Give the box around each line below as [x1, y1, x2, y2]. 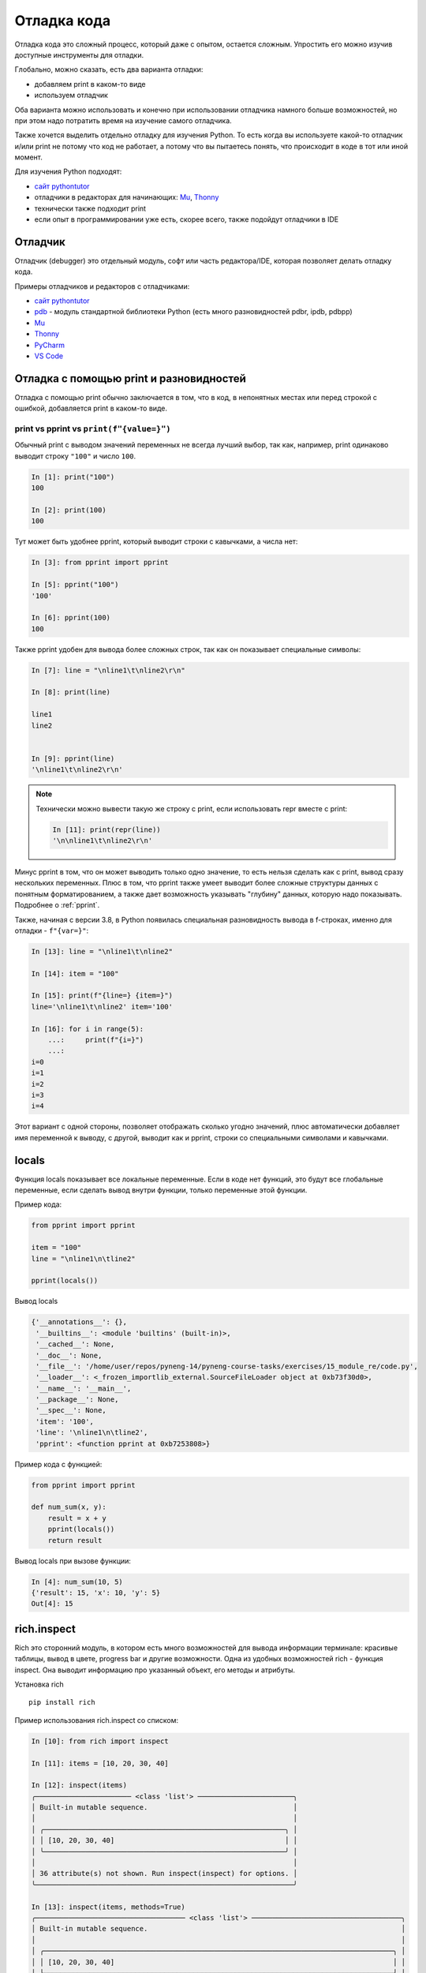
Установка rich [14, 1679, 65, 1689]
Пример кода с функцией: [14, 1459, 103, 1469]
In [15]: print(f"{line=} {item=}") [31, 991, 174, 1000]
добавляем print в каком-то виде [34, 79, 146, 88]
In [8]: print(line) [31, 687, 110, 697]
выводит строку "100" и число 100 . [14, 451, 136, 461]
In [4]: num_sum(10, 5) [31, 1577, 124, 1586]
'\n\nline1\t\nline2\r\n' [52, 836, 153, 844]
